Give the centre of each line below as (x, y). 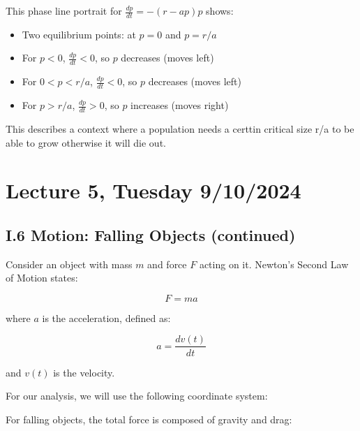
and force (167, 264)
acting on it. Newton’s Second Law (274, 264)
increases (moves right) (180, 105)
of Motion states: (42, 278)
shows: (220, 10)
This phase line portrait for (64, 10)
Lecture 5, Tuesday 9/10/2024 (153, 190)
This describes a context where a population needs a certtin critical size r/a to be (180, 128)
